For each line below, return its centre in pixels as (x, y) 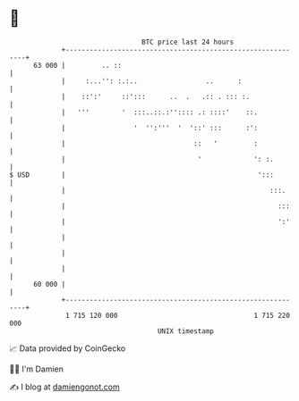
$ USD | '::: (142, 175)
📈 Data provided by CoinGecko (68, 348)
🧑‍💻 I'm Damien (37, 369)
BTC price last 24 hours (188, 42)
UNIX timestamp (186, 331)
